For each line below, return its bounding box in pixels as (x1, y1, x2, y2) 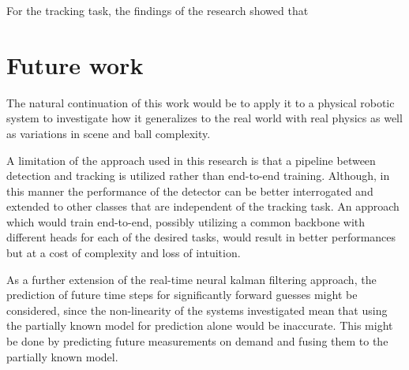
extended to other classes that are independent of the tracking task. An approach (6, 198, 400, 215)
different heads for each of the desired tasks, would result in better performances (6, 229, 396, 245)
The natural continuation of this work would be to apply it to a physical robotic (6, 94, 395, 110)
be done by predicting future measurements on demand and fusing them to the (6, 333, 388, 349)
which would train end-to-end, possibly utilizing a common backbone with (6, 213, 366, 230)
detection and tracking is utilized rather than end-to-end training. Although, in (6, 167, 390, 184)
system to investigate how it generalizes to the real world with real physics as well (6, 110, 403, 126)
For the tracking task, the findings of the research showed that (6, 2, 309, 18)
